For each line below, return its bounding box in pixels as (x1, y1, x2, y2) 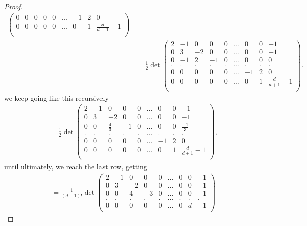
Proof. (4, 1, 23, 11)
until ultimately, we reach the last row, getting (4, 161, 147, 172)
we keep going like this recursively (4, 92, 109, 103)
